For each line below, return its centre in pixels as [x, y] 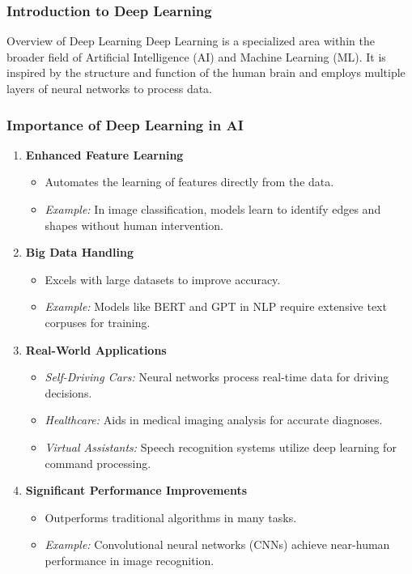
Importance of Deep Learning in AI [125, 124]
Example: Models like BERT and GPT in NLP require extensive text [216, 306]
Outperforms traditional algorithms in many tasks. [171, 517]
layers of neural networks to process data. [110, 88]
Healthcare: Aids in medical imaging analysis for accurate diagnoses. [214, 420]
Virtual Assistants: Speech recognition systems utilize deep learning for [221, 446]
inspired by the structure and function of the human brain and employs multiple [206, 72]
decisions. [68, 392]
